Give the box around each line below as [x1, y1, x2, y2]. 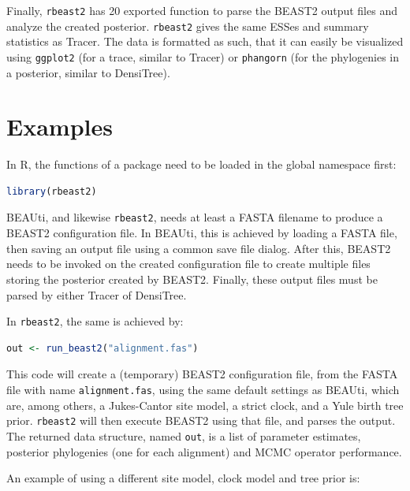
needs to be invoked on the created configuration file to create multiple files [6, 255, 371, 272]
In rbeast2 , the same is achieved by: [6, 313, 184, 329]
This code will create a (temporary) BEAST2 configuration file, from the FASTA [6, 366, 398, 382]
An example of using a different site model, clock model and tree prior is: [6, 470, 360, 486]
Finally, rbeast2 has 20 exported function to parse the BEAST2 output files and [6, 2, 397, 18]
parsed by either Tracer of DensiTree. [6, 286, 187, 303]
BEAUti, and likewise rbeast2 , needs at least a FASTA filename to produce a [6, 209, 383, 225]
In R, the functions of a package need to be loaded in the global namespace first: [6, 156, 397, 173]
